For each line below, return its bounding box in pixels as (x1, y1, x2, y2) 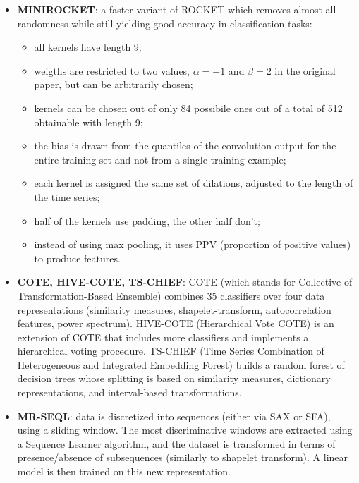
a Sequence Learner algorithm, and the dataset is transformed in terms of (17, 436, 336, 451)
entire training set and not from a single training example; (34, 152, 286, 166)
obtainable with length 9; (34, 114, 143, 129)
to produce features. (34, 250, 121, 265)
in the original (274, 63, 336, 78)
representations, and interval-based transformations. (17, 385, 242, 400)
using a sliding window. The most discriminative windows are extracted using (17, 422, 353, 437)
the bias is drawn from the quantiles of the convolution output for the (34, 138, 336, 153)
